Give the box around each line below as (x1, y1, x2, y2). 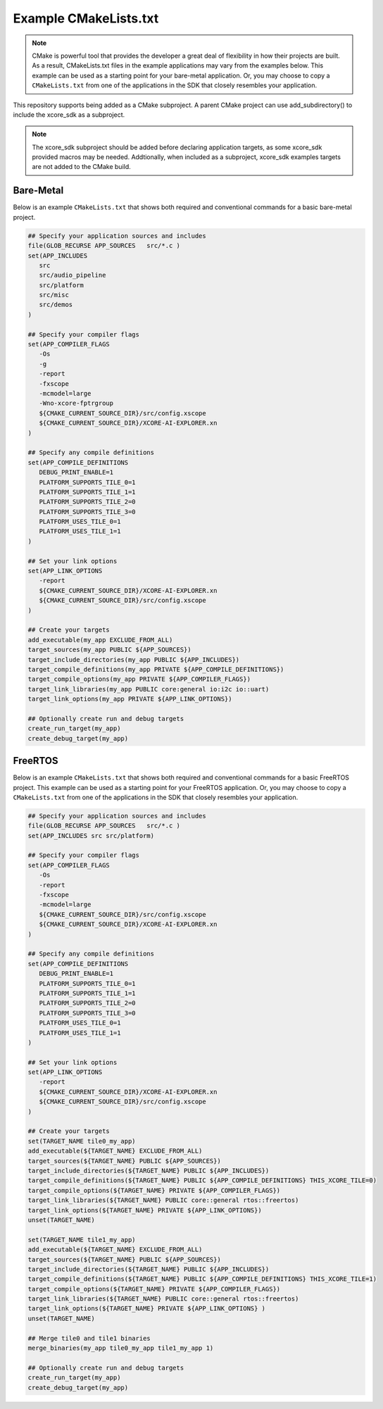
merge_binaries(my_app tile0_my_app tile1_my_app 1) (27, 1344, 214, 1352)
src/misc (39, 291, 70, 299)
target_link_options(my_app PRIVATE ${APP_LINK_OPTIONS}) (27, 695, 232, 703)
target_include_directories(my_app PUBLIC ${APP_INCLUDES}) (27, 656, 240, 663)
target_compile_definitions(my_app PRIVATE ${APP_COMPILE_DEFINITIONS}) (27, 665, 284, 673)
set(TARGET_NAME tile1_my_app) (27, 1236, 137, 1244)
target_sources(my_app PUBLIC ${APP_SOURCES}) (27, 646, 191, 654)
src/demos (39, 301, 73, 309)
